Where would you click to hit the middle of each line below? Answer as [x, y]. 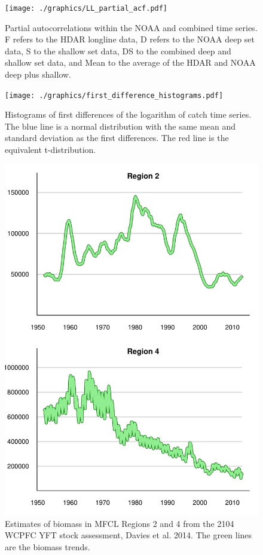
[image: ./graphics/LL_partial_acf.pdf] [86, 8]
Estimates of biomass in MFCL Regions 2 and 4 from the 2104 [120, 523]
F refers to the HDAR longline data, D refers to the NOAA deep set [130, 39]
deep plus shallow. [38, 74]
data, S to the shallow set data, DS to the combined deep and [118, 50]
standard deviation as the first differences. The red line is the [117, 138]
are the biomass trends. [48, 546]
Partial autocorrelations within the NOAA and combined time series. [131, 27]
